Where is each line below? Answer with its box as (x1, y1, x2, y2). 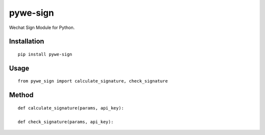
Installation (9, 37, 44, 46)
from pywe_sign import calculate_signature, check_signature (18, 79, 168, 84)
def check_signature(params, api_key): (18, 119, 114, 125)
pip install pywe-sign (18, 52, 73, 57)
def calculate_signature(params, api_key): (18, 105, 124, 110)
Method (9, 91, 34, 99)
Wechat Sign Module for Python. (9, 25, 75, 30)
